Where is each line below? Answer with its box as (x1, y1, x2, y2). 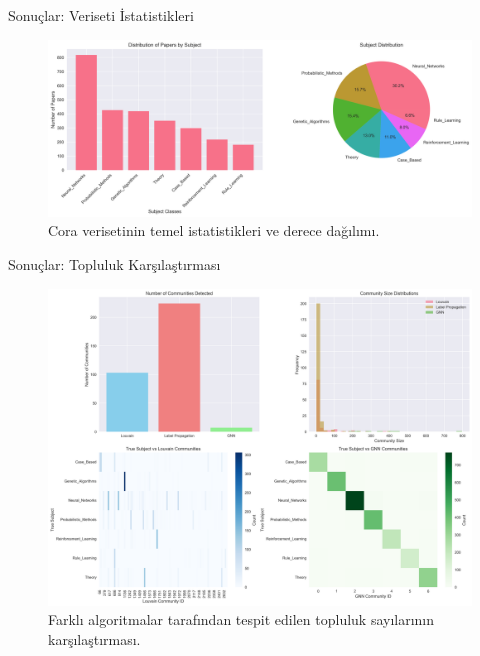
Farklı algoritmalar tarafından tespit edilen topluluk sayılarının (48, 609, 435, 630)
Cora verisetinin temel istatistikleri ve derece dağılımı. (48, 220, 380, 241)
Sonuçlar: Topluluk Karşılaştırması (8, 254, 221, 274)
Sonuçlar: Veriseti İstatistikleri (8, 5, 194, 25)
